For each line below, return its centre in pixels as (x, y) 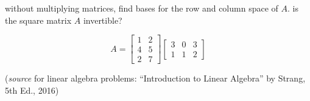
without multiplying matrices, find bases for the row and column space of (142, 8)
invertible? (103, 20)
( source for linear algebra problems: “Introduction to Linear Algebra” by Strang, (155, 78)
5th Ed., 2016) (32, 90)
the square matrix (38, 20)
